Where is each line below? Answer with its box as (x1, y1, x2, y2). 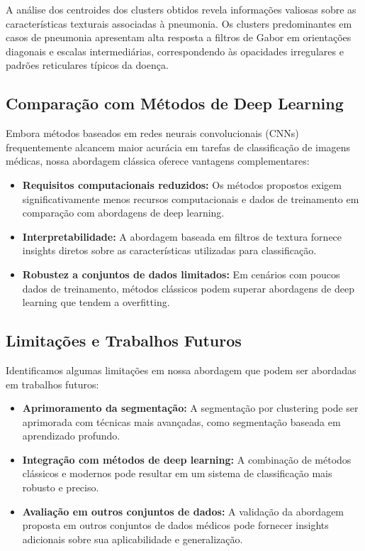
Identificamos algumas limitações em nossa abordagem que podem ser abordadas (6, 362, 356, 377)
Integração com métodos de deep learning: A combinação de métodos (22, 452, 352, 467)
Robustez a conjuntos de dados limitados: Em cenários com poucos (22, 266, 340, 281)
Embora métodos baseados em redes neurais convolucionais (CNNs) (6, 126, 299, 141)
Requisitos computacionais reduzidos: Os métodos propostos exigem (22, 177, 342, 192)
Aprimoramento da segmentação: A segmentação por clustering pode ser (22, 400, 359, 415)
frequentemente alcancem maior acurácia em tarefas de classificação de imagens (6, 139, 351, 154)
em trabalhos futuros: (6, 376, 99, 391)
